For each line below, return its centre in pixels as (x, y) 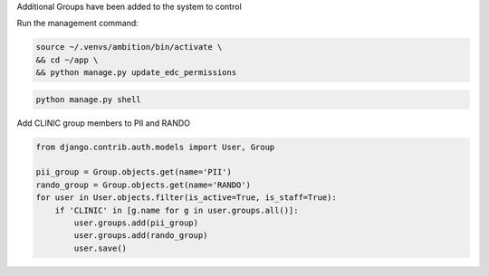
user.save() (100, 248)
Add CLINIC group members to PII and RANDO (103, 123)
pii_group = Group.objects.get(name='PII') (134, 172)
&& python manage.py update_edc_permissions (136, 73)
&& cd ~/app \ (67, 60)
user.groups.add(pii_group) (136, 223)
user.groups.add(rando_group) (141, 236)
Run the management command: (78, 24)
